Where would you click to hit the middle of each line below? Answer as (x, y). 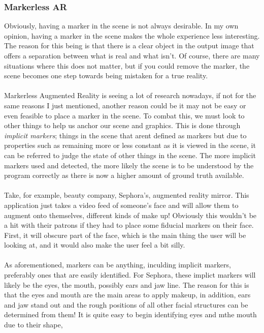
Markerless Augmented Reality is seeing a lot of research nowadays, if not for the (130, 95)
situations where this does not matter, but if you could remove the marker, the (127, 65)
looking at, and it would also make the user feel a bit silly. (95, 245)
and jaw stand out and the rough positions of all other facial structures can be (126, 304)
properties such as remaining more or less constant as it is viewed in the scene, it (130, 145)
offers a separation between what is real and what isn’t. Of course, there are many (132, 55)
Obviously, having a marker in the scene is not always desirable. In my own (121, 26)
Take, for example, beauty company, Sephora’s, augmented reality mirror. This (127, 195)
